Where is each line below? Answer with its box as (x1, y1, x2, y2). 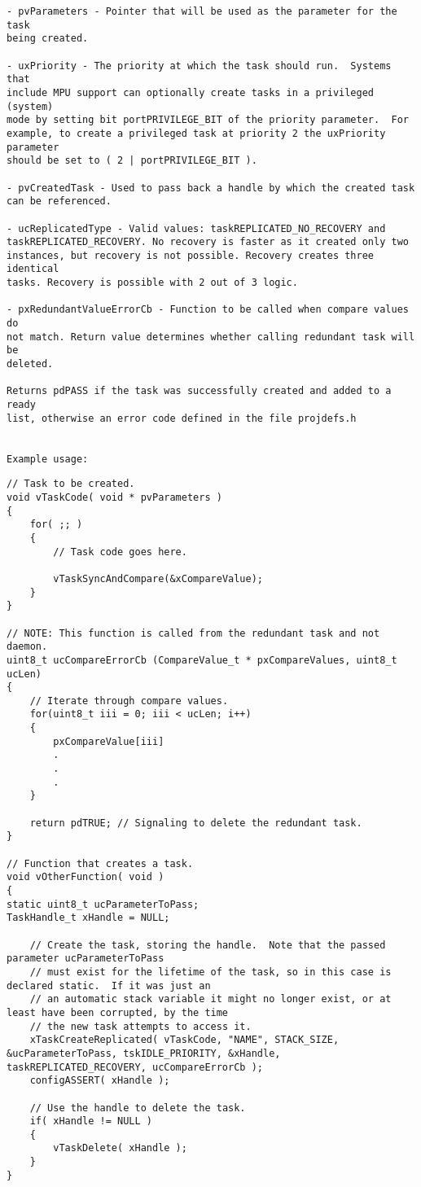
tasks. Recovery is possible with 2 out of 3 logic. (7, 277, 298, 289)
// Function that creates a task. (7, 857, 194, 869)
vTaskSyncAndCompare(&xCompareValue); (53, 572, 263, 585)
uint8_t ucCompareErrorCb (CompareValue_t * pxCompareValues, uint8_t (7, 654, 397, 666)
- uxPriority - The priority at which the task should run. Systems (7, 59, 392, 72)
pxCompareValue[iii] (53, 735, 164, 747)
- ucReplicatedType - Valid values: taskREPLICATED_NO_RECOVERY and (7, 222, 386, 234)
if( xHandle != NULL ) (29, 1115, 152, 1128)
